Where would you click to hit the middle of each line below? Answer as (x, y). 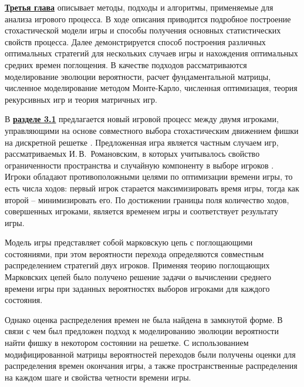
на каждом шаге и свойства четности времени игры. (98, 377)
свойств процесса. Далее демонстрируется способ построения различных (135, 41)
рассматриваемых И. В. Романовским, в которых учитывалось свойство (132, 154)
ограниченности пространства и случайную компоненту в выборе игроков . (139, 165)
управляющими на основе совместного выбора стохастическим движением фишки (152, 130)
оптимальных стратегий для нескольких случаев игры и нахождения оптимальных (151, 53)
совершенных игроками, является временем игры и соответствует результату (142, 211)
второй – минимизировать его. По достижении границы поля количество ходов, (147, 199)
